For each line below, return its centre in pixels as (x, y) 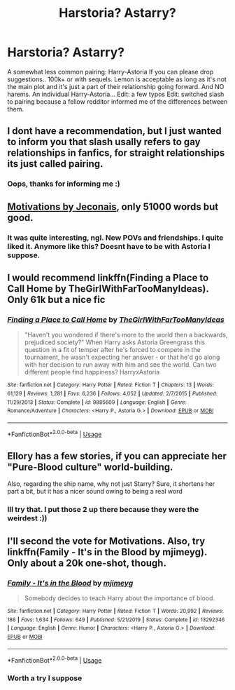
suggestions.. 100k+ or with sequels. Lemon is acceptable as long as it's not (117, 79)
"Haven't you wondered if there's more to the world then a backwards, (126, 335)
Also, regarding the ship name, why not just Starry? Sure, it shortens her (111, 484)
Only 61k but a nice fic (56, 299)
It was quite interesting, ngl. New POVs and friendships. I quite (115, 238)
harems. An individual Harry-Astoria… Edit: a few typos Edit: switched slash (116, 94)
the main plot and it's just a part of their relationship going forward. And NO (116, 86)
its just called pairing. (55, 164)
